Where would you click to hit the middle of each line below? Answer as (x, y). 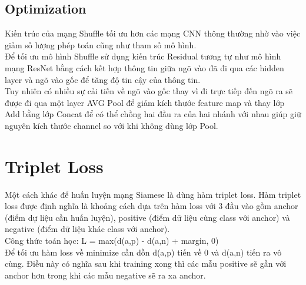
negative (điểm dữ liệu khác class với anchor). (87, 229)
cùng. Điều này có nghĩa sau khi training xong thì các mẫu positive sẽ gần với (146, 264)
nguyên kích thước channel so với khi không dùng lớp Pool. (112, 125)
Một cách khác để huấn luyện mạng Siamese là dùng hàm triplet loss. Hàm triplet (153, 194)
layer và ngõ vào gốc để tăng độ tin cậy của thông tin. (103, 79)
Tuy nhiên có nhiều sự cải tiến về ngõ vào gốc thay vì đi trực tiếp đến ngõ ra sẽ (149, 91)
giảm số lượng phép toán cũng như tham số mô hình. (101, 44)
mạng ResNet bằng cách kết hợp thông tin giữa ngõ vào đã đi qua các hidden (144, 67)
